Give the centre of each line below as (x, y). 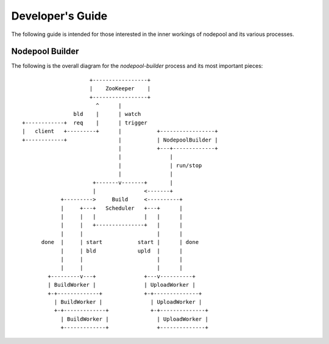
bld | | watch (107, 114)
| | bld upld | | (122, 251)
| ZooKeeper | (120, 89)
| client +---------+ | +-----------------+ (120, 131)
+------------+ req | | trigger (85, 123)
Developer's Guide (59, 16)
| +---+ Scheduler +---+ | (122, 208)
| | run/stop (160, 165)
